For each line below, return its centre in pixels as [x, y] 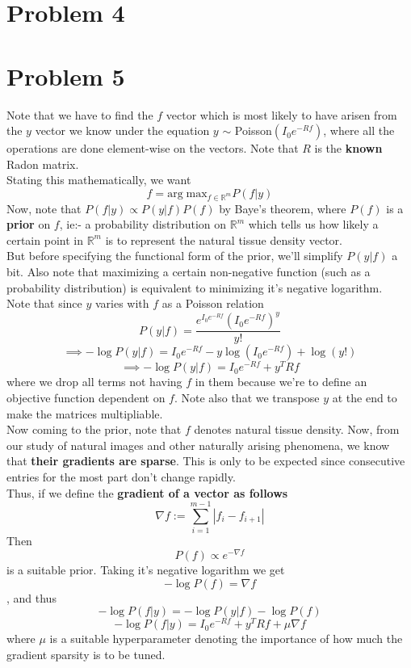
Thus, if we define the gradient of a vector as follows [147, 492]
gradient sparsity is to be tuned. [86, 654]
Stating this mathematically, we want [99, 180]
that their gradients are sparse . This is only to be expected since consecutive [206, 461]
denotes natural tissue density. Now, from [297, 429]
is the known [348, 148]
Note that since [44, 303]
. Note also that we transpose [247, 397]
